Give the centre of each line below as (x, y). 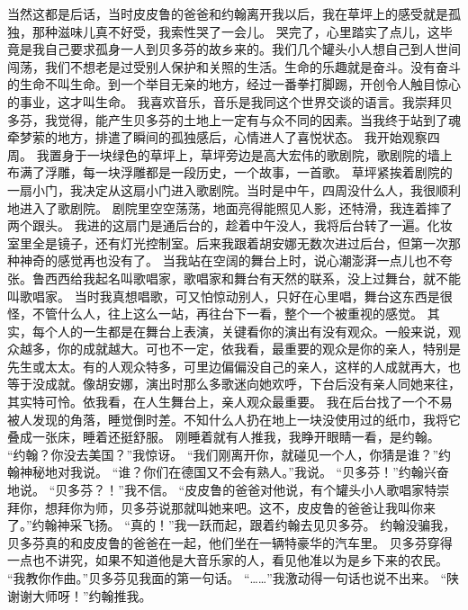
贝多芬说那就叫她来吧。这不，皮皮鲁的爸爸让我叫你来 (278, 507)
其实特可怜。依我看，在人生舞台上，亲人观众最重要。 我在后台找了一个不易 (230, 402)
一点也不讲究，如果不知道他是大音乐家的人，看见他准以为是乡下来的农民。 (228, 560)
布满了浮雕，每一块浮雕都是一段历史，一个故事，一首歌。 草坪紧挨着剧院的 (230, 172)
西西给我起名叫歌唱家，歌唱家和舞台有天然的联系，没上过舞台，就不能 (252, 278)
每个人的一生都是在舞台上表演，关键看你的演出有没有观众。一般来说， (240, 331)
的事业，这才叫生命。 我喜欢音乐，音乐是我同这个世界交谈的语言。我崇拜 (224, 101)
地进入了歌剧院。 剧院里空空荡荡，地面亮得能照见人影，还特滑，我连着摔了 (230, 207)
